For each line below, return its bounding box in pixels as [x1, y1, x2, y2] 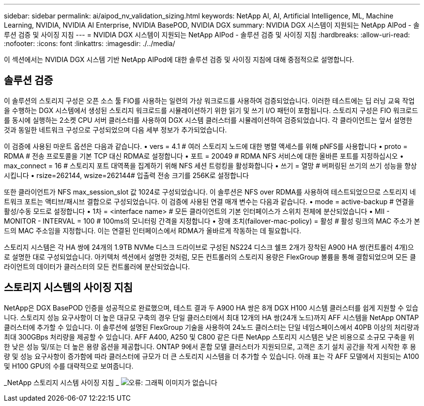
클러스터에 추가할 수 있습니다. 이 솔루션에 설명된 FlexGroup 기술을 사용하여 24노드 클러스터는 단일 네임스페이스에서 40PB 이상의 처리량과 [4, 323, 420, 331]
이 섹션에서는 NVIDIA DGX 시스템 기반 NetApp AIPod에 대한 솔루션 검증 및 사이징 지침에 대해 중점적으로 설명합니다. [4, 55, 354, 64]
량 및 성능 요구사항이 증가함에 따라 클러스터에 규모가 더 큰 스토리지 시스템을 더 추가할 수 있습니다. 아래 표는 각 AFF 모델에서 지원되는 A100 [4, 352, 419, 360]
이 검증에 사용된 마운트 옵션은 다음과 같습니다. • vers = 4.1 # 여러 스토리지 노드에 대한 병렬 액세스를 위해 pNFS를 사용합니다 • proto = [4, 142, 408, 150]
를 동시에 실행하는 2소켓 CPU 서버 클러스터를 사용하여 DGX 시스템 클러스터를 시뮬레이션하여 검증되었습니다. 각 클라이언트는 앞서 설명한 [4, 115, 412, 124]
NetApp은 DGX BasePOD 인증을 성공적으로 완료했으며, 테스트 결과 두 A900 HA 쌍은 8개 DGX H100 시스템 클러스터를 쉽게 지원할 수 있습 [4, 303, 419, 312]
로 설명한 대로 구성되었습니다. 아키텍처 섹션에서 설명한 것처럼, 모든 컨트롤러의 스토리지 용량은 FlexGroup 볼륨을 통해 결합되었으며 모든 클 [4, 252, 416, 261]
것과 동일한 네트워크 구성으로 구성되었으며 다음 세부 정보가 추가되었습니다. [4, 125, 227, 134]
